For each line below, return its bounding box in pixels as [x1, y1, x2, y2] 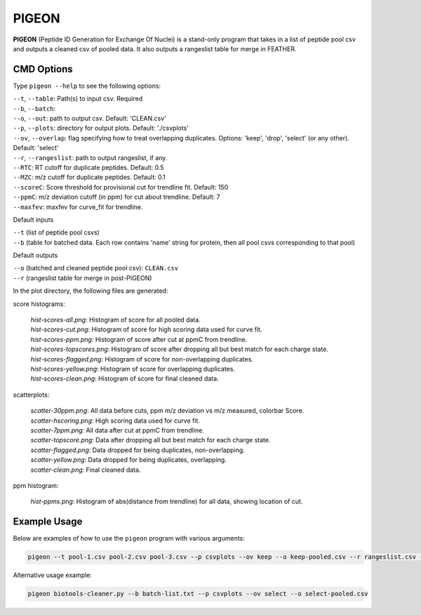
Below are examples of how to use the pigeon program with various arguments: [13, 534, 246, 543]
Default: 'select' [13, 144, 59, 152]
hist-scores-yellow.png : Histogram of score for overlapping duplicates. [30, 365, 235, 373]
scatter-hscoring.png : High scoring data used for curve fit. [30, 416, 200, 425]
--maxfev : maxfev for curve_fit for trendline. [13, 202, 143, 211]
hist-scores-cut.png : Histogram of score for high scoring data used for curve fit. [30, 325, 262, 333]
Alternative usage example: [13, 571, 93, 579]
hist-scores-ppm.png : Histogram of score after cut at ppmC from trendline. [30, 335, 248, 343]
